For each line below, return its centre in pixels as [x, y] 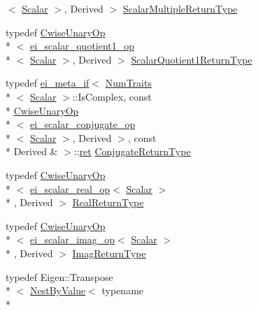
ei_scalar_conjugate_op [83, 124]
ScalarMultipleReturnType [180, 8]
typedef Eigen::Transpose [59, 276]
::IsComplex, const [112, 96]
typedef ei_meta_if [48, 83]
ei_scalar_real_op [70, 188]
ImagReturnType [109, 253]
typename [123, 290]
